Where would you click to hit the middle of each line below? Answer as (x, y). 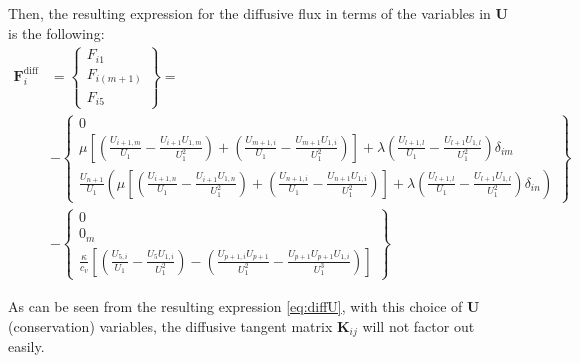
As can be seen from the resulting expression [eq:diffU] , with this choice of (235, 305)
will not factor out (418, 325)
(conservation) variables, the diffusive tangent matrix (170, 325)
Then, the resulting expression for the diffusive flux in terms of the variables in (249, 13)
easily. (26, 346)
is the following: (56, 32)
